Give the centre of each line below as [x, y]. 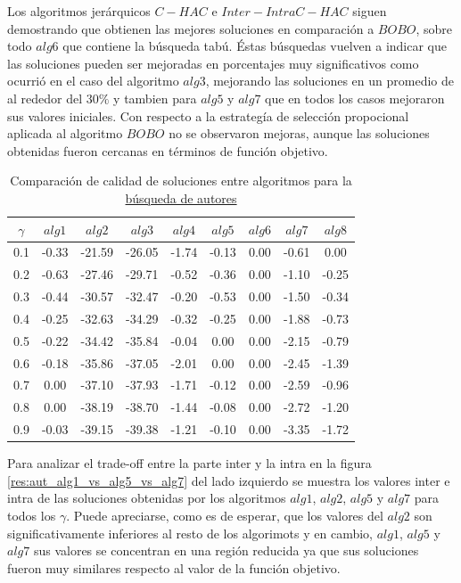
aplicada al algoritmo [65, 133]
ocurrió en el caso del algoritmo [93, 81]
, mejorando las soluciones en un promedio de [329, 81]
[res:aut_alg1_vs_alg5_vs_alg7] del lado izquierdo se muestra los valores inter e [229, 480]
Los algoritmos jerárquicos [79, 11]
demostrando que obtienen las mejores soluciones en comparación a [191, 28]
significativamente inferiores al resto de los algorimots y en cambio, [190, 533]
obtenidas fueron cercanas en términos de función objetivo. [168, 150]
